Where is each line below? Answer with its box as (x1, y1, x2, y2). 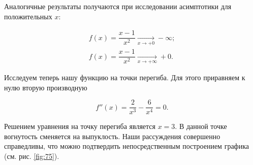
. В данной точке (175, 121, 227, 131)
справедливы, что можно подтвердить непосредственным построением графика (4, 141, 249, 151)
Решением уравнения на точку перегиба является (4, 121, 155, 131)
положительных (4, 11, 52, 21)
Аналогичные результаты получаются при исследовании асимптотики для (4, 1, 232, 11)
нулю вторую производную (4, 82, 87, 92)
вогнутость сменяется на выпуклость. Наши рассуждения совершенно (4, 130, 220, 141)
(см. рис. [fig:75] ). (4, 150, 59, 161)
